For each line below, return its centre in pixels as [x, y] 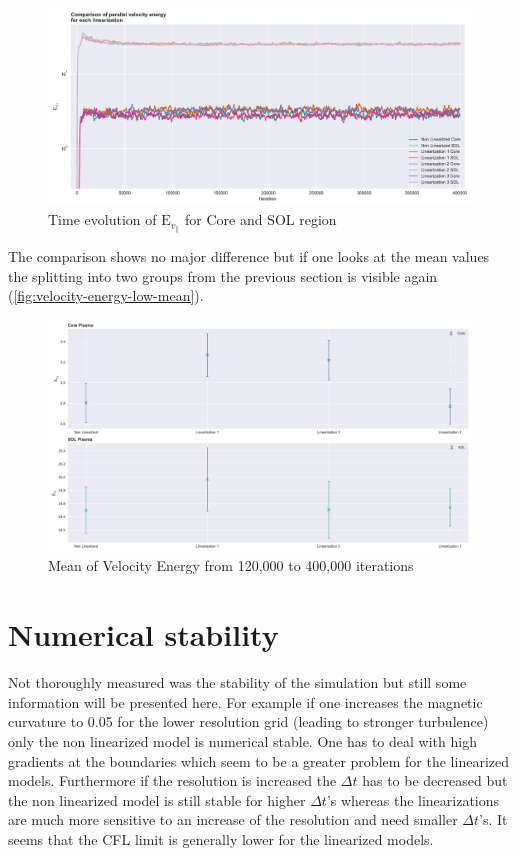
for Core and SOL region [260, 219]
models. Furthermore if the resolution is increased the [172, 780]
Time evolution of [102, 219]
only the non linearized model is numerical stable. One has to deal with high [242, 740]
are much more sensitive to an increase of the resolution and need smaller [233, 819]
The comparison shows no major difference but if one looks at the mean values [249, 256]
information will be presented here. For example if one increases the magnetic [245, 701]
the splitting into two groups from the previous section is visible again [223, 275]
